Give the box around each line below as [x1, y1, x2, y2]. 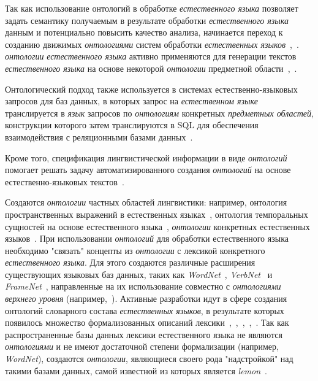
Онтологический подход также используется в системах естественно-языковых [5, 82, 298, 95]
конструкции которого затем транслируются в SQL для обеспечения [5, 118, 259, 131]
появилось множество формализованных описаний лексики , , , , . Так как [5, 316, 289, 329]
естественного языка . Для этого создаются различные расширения [5, 256, 256, 269]
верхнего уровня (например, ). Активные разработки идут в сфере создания [5, 292, 287, 305]
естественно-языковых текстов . [5, 175, 124, 188]
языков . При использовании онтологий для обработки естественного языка [5, 232, 289, 245]
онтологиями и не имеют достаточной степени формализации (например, [5, 340, 279, 353]
